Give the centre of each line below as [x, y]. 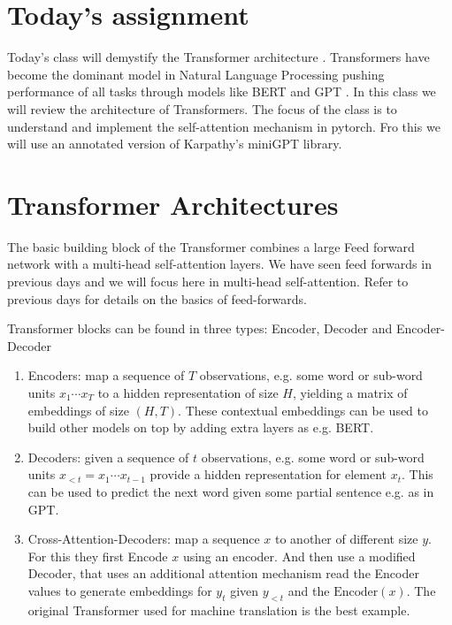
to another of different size [347, 539]
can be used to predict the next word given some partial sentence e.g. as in [231, 491]
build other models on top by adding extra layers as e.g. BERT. [201, 427]
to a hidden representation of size [188, 392]
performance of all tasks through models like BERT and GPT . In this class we [222, 91]
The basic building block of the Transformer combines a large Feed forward [211, 246]
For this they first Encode [98, 556]
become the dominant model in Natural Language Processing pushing [196, 74]
